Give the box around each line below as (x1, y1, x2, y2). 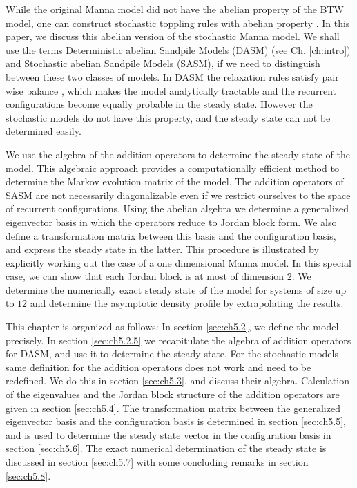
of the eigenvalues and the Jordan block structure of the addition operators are (6, 387, 340, 402)
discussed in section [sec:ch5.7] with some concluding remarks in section (6, 455, 309, 469)
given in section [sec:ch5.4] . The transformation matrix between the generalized (6, 400, 340, 415)
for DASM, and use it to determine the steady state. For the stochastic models (6, 346, 338, 361)
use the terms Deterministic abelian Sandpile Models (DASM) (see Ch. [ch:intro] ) (6, 42, 351, 57)
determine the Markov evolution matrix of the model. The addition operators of (6, 174, 344, 189)
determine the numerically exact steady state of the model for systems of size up (6, 282, 347, 297)
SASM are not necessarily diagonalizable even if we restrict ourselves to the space (6, 187, 351, 202)
